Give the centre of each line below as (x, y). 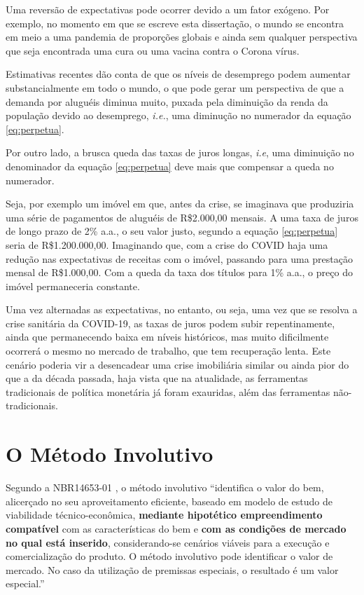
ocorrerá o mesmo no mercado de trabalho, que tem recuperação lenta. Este (168, 351)
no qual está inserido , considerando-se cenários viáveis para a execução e (168, 542)
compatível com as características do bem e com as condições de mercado (176, 528)
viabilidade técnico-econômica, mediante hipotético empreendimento (164, 515)
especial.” (25, 583)
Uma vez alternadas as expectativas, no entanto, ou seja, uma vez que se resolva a (182, 309)
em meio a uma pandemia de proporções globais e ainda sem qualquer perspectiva (182, 37)
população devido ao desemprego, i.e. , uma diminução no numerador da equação (178, 115)
